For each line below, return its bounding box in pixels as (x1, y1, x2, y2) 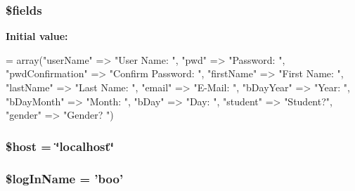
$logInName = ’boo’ (6, 169, 124, 187)
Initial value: (6, 29, 68, 44)
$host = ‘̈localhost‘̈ (6, 137, 115, 154)
